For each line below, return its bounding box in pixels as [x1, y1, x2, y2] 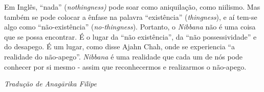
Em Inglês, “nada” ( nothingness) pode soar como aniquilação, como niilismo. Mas [4, 2, 260, 12]
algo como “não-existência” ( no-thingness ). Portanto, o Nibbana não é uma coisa [4, 21, 256, 32]
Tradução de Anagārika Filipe [4, 78, 97, 89]
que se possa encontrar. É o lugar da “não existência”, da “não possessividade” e [4, 31, 257, 42]
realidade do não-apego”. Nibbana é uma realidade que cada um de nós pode [4, 51, 243, 62]
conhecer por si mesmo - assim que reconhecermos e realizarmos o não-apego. [4, 61, 247, 72]
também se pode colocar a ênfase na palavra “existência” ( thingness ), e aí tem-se [4, 11, 257, 22]
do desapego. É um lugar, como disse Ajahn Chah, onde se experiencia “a [4, 41, 235, 52]
